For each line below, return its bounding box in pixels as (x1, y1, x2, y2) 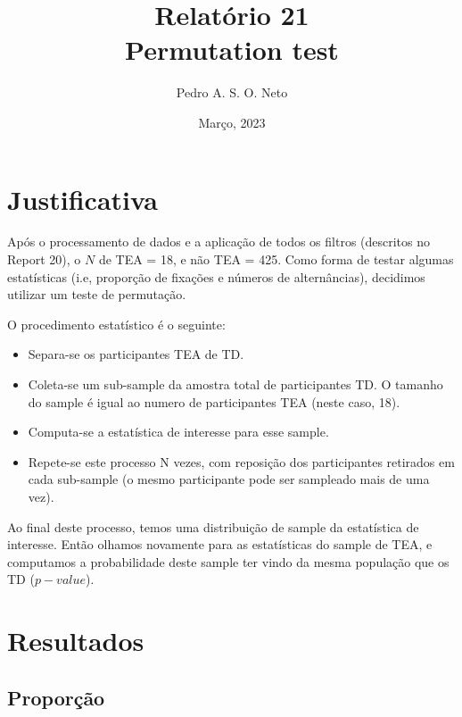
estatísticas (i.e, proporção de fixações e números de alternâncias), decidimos (7, 267, 425, 286)
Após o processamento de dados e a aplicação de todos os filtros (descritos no (7, 232, 431, 251)
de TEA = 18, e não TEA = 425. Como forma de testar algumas (98, 250, 454, 269)
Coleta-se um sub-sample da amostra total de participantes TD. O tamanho (28, 375, 443, 393)
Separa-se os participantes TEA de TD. (28, 345, 244, 363)
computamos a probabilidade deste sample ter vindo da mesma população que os (7, 552, 450, 571)
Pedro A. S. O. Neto (176, 83, 288, 102)
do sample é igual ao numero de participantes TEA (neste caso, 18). (28, 392, 400, 411)
